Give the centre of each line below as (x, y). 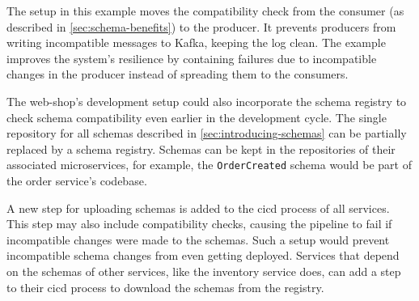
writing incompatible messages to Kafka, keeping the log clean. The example (196, 42)
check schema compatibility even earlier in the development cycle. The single (197, 117)
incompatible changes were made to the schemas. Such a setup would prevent (198, 239)
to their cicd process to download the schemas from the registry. (165, 287)
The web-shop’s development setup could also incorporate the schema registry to (207, 101)
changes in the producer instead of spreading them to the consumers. (178, 74)
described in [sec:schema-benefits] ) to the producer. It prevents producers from (201, 26)
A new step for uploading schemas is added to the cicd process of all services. (198, 208)
